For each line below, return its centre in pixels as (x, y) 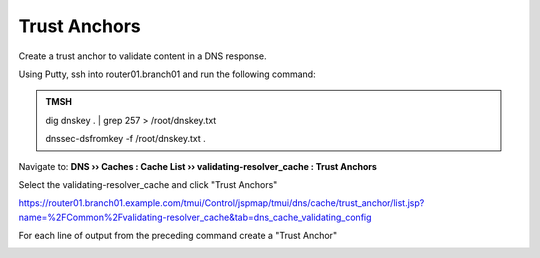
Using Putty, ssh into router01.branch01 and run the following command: (167, 74)
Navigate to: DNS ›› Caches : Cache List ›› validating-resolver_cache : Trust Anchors (197, 166)
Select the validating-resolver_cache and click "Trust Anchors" (148, 184)
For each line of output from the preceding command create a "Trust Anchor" (178, 236)
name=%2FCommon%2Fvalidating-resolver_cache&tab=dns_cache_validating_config (195, 217)
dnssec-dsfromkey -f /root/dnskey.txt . (126, 139)
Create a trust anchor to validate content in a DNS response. (142, 56)
